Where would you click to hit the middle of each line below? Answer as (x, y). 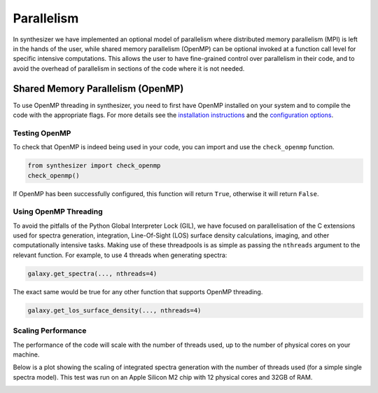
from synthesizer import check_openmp (94, 166)
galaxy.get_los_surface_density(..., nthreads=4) (114, 310)
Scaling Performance (50, 331)
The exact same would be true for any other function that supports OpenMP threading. (138, 291)
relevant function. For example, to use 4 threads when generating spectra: (120, 255)
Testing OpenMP (42, 133)
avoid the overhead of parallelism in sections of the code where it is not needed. (129, 68)
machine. (26, 354)
